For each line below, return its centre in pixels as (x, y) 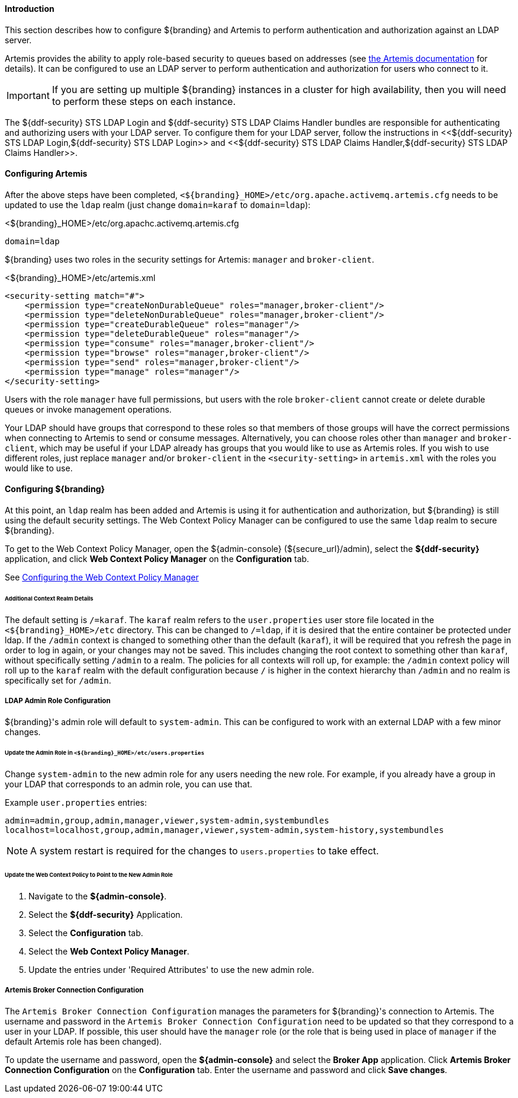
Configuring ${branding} (55, 489)
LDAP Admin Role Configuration (58, 701)
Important (28, 95)
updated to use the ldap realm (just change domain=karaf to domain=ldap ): (158, 205)
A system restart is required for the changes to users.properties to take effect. (205, 851)
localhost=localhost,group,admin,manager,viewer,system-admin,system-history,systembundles (224, 830)
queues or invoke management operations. (88, 409)
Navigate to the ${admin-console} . (98, 896)
